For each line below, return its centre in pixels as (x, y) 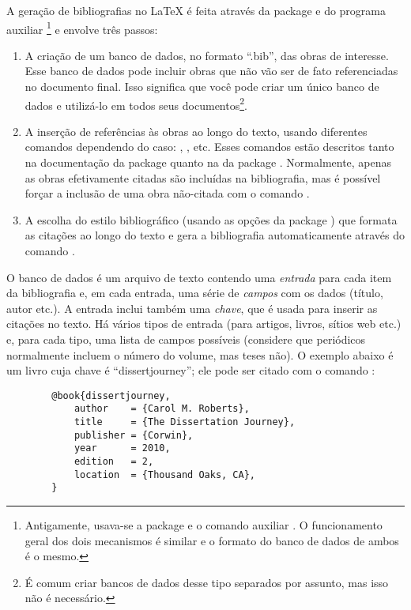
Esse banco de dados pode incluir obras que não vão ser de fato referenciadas (211, 71)
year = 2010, (122, 448)
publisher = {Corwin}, (134, 435)
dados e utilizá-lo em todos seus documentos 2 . (136, 104)
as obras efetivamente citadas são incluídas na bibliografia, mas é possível (203, 177)
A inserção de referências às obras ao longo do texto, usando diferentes (196, 131)
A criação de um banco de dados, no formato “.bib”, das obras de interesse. (207, 55)
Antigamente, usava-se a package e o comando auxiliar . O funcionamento (204, 525)
